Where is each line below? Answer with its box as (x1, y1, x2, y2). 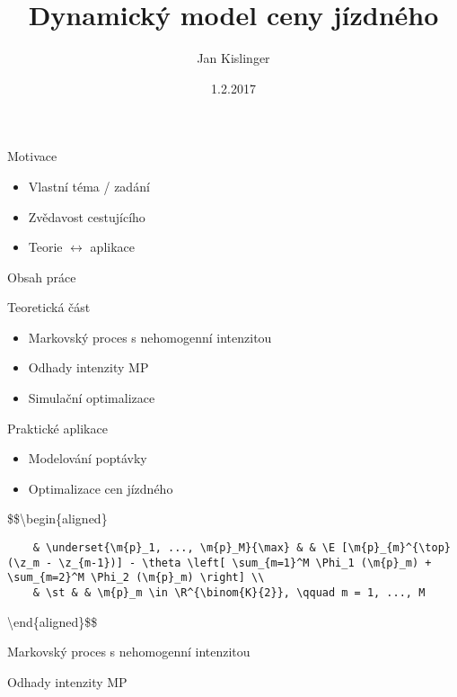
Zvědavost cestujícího (28, 207, 145, 226)
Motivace (7, 147, 57, 165)
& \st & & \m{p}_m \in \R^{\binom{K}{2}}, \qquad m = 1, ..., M (32, 586, 426, 599)
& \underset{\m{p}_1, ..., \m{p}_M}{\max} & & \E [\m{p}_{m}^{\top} (32, 541, 451, 555)
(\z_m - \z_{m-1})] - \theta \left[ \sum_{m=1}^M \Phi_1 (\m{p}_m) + (7, 556, 432, 569)
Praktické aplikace (7, 418, 108, 437)
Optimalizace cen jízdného (28, 478, 173, 497)
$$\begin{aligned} (7, 509, 108, 528)
